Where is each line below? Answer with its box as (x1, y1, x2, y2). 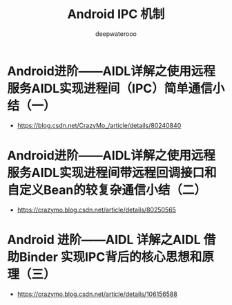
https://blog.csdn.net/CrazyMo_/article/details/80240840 (17, 121, 182, 129)
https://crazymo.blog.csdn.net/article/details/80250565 (17, 205, 176, 214)
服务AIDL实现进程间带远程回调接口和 (7, 165, 217, 181)
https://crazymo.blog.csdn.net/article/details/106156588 (17, 290, 177, 298)
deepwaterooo (95, 29, 137, 38)
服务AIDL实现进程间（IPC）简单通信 (7, 80, 213, 96)
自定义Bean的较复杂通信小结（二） (7, 182, 207, 198)
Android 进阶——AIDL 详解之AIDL (7, 232, 202, 248)
